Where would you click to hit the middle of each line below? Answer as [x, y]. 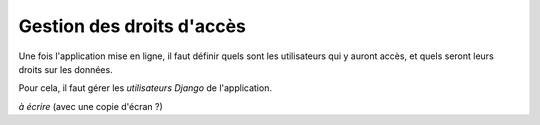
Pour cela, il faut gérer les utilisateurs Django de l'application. [145, 88]
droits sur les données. [66, 69]
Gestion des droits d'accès [132, 26]
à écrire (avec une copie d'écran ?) [91, 106]
